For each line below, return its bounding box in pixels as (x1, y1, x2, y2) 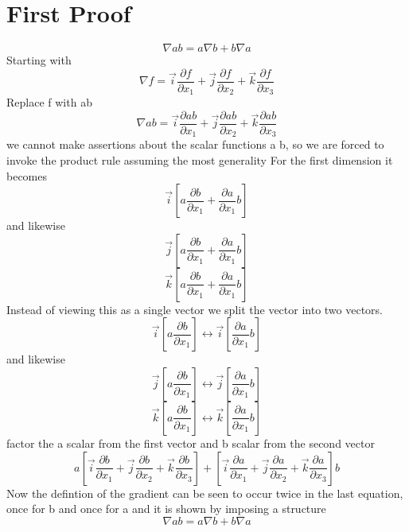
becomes (6, 167, 48, 184)
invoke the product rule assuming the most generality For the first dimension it (6, 151, 393, 168)
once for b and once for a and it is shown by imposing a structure (6, 500, 326, 517)
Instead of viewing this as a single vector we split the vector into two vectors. (6, 301, 384, 317)
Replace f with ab (6, 94, 92, 111)
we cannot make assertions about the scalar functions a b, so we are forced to (6, 136, 384, 153)
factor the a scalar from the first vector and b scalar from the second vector (6, 434, 375, 451)
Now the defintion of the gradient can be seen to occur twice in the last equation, (6, 484, 403, 501)
